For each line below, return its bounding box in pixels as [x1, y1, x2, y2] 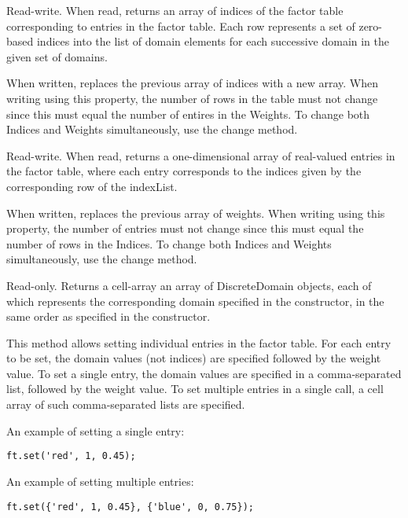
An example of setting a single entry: [6, 422, 185, 439]
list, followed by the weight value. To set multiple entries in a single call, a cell [6, 380, 384, 397]
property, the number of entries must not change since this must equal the [6, 220, 364, 237]
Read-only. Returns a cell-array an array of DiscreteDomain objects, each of [6, 277, 372, 293]
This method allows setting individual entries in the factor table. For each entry [6, 334, 391, 351]
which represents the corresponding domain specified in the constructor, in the [6, 292, 384, 309]
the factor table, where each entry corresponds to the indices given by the [6, 163, 362, 179]
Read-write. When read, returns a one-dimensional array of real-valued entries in [6, 147, 395, 163]
